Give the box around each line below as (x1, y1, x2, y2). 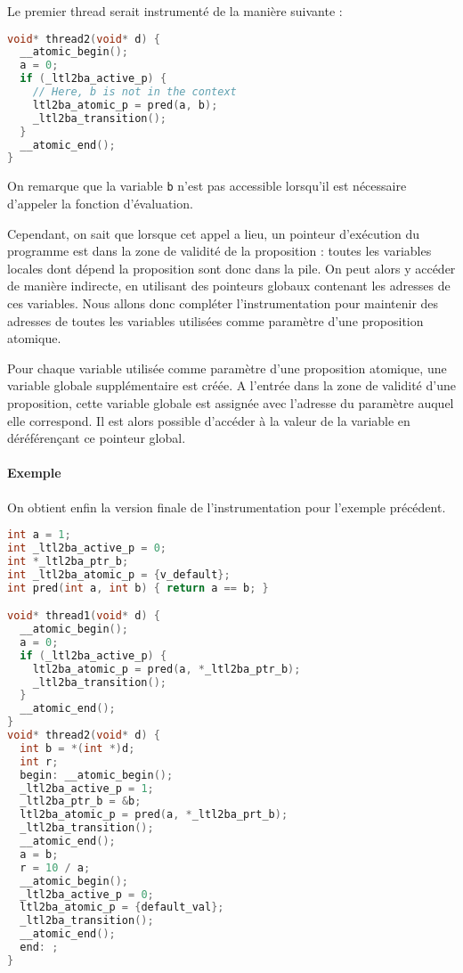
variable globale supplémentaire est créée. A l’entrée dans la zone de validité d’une (7, 376, 456, 395)
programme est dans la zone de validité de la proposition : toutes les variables (7, 241, 432, 260)
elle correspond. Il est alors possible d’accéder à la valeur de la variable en (7, 411, 410, 429)
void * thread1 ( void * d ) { (7, 609, 160, 623)
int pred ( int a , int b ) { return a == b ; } (7, 581, 269, 594)
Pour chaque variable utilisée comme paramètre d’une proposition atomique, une (7, 358, 447, 377)
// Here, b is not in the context (32, 86, 237, 99)
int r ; (20, 755, 59, 768)
